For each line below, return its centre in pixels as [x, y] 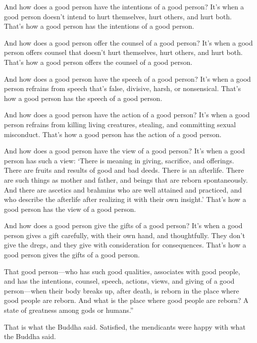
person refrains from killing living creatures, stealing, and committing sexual [120, 124]
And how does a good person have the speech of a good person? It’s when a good [128, 78]
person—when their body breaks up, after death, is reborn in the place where [122, 290]
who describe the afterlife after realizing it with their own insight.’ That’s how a [125, 199]
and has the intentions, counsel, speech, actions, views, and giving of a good [119, 281]
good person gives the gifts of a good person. [72, 255]
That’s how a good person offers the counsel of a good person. [98, 62]
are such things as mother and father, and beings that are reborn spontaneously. [126, 179]
